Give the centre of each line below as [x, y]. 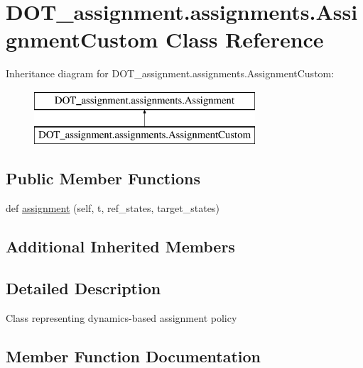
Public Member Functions [103, 178]
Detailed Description [83, 288]
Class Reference [245, 39]
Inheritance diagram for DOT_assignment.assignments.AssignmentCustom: [170, 73]
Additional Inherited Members [120, 246]
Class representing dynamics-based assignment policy [121, 317]
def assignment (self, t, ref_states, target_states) [113, 208]
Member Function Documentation [134, 356]
